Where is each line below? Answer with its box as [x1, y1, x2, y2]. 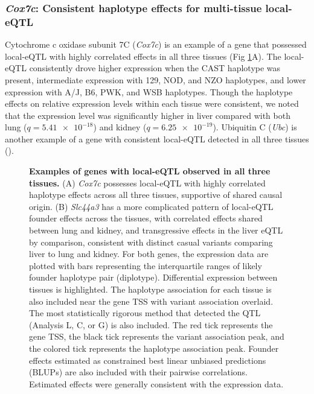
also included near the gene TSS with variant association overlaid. [29, 294, 274, 307]
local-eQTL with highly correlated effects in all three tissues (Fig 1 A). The [5, 49, 281, 62]
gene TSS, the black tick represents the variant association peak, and [29, 330, 284, 343]
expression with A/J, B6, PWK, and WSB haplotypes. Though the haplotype [5, 85, 293, 98]
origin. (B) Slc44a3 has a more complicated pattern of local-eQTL [29, 200, 274, 212]
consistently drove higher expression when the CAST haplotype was [29, 62, 281, 74]
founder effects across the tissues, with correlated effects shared [29, 212, 263, 224]
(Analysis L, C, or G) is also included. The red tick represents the [29, 318, 273, 331]
